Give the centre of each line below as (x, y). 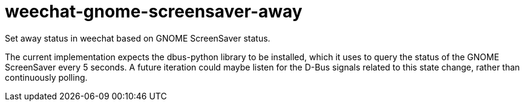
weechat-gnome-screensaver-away (154, 11)
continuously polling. (46, 77)
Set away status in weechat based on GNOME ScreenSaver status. (138, 38)
